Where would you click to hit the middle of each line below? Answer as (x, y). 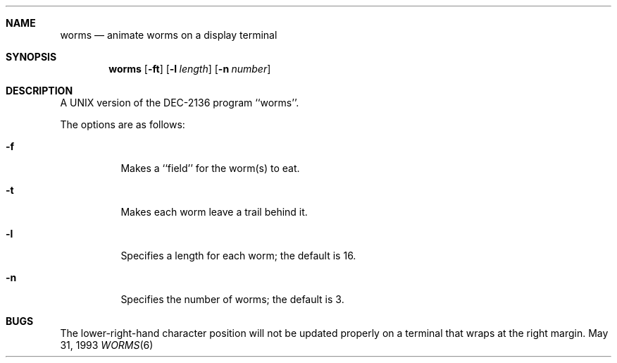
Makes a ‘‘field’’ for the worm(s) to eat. (210, 168)
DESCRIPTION (39, 91)
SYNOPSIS (31, 57)
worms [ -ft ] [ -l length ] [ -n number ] (190, 69)
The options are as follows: (123, 124)
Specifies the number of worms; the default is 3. (232, 299)
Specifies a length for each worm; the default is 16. (238, 256)
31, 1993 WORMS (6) (107, 345)
